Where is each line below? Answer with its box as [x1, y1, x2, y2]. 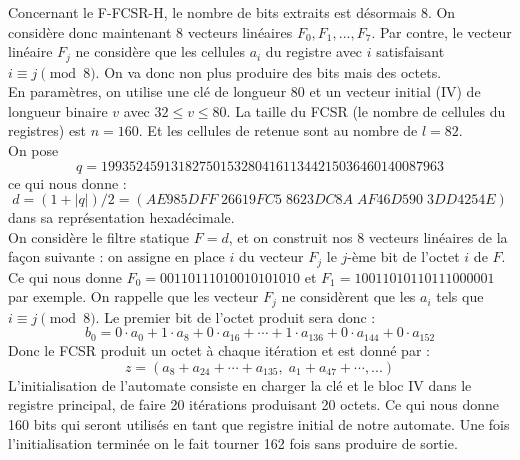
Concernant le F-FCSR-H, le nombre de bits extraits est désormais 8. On [8, 2, 456, 22]
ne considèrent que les [281, 286, 416, 307]
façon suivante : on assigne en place [8, 246, 225, 267]
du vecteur [238, 246, 304, 267]
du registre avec [265, 41, 363, 62]
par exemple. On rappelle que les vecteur [8, 286, 259, 307]
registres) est [8, 120, 87, 141]
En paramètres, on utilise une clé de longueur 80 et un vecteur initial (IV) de [8, 81, 481, 102]
